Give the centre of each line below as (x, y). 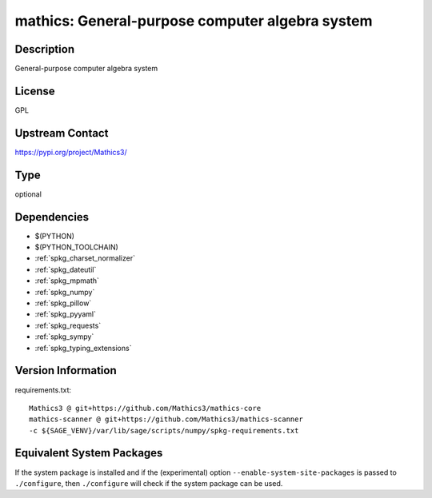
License (35, 91)
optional (28, 194)
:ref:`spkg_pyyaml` (65, 314)
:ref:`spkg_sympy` (64, 337)
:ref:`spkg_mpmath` (67, 281)
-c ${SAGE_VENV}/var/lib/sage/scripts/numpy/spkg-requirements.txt (164, 430)
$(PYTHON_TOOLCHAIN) (77, 247)
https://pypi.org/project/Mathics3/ (71, 152)
